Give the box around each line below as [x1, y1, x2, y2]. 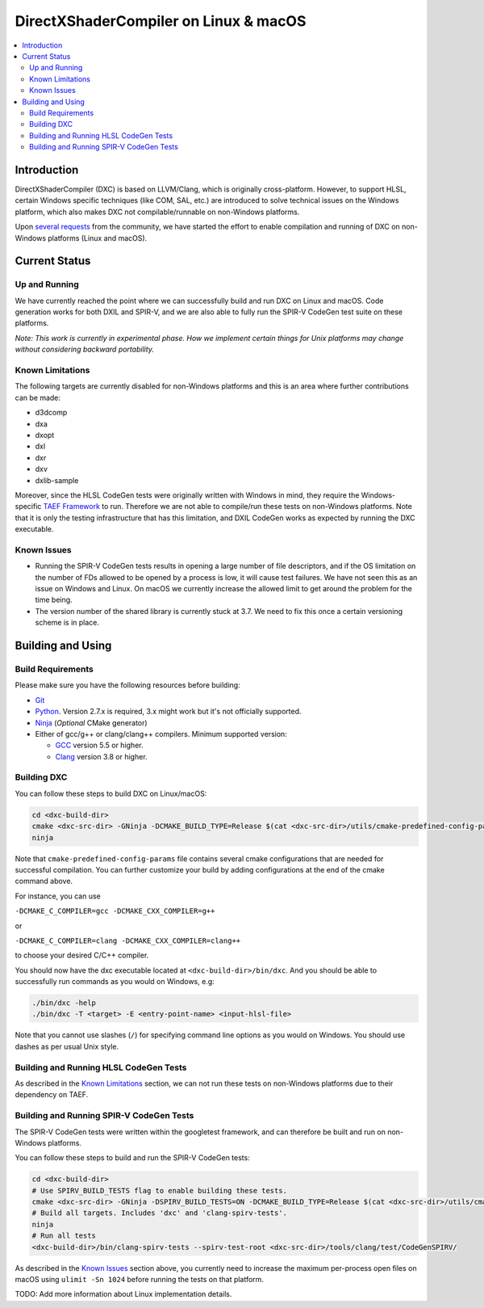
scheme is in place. [35, 618, 100, 628]
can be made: [15, 393, 60, 402]
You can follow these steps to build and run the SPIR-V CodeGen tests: [15, 1153, 250, 1163]
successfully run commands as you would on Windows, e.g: [15, 977, 215, 986]
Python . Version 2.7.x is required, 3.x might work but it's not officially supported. [35, 707, 302, 717]
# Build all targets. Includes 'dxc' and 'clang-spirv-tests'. [31, 1209, 288, 1218]
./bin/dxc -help [31, 999, 97, 1007]
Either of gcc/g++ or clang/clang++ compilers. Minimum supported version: [35, 729, 288, 738]
